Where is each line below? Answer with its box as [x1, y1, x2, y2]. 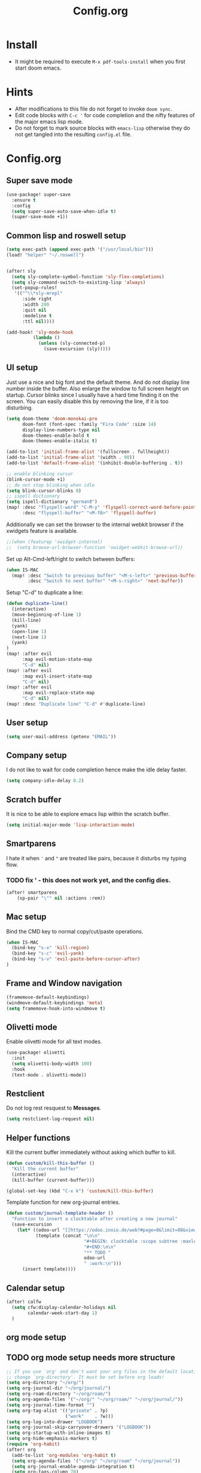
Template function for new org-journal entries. [6, 1198, 120, 1206]
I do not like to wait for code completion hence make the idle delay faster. [6, 766, 187, 773]
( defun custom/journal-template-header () [6, 1210, 114, 1216]
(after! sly [6, 268, 36, 274]
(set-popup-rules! [11, 285, 58, 291]
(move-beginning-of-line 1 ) [11, 612, 82, 618]
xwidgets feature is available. [6, 527, 78, 534]
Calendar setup [6, 1283, 65, 1293]
